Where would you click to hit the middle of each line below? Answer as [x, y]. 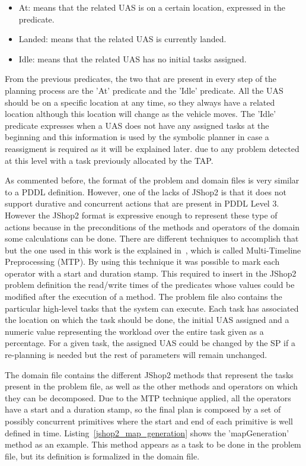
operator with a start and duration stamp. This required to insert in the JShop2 [151, 273]
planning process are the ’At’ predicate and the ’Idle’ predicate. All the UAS [144, 90]
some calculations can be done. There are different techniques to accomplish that [152, 238]
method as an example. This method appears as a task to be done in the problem [153, 444]
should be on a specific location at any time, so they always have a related [140, 102]
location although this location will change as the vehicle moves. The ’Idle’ [141, 114]
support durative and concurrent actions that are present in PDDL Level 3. [142, 203]
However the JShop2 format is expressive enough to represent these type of [141, 215]
